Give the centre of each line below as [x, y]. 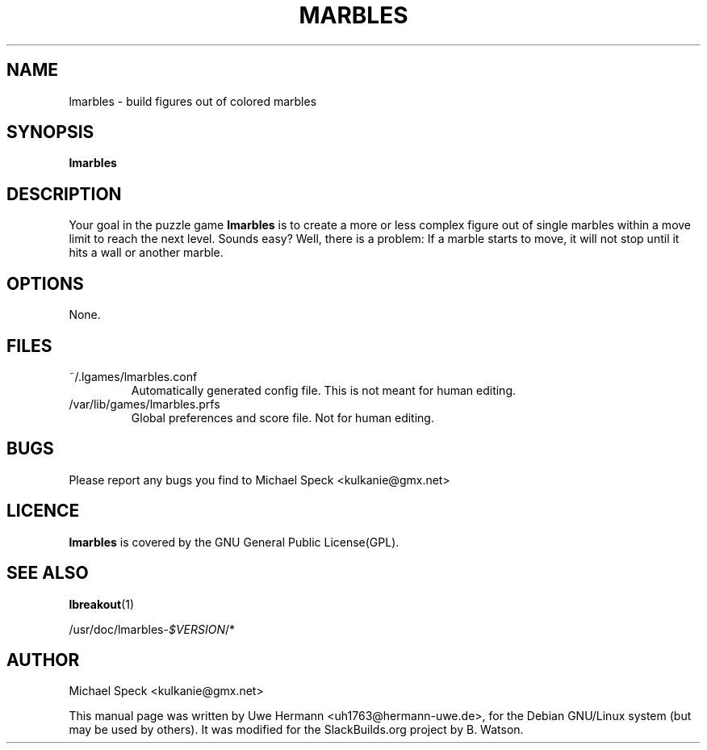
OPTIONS [45, 283]
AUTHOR [43, 660]
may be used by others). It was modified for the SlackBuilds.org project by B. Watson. [296, 730]
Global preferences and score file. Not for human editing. [282, 417]
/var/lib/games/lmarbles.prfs [144, 404]
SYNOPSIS [50, 132]
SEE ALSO [48, 573]
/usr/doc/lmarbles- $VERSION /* [152, 629]
